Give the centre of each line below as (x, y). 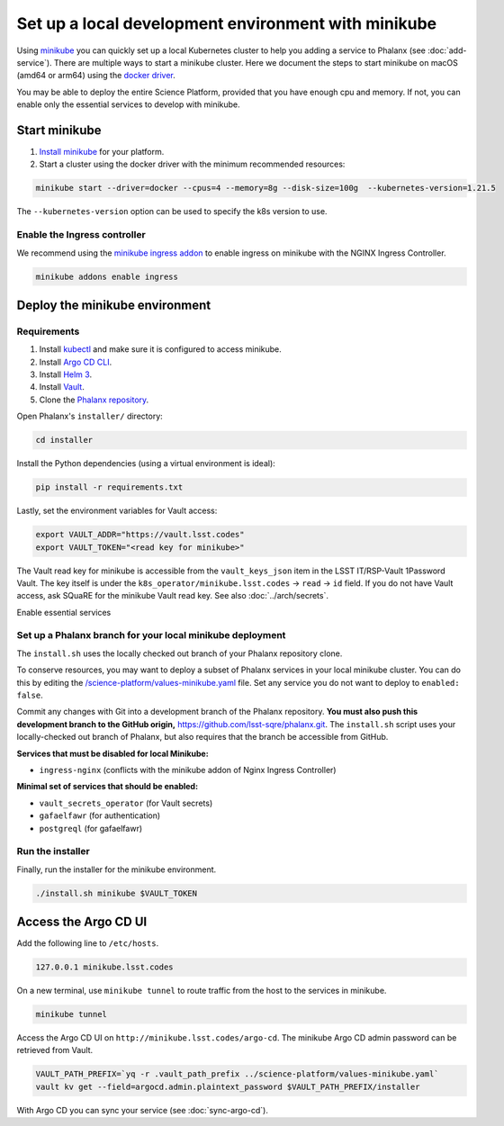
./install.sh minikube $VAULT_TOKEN (117, 893)
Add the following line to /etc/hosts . (88, 943)
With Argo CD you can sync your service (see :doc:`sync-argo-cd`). (143, 1110)
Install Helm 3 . (66, 374)
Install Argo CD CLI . (76, 362)
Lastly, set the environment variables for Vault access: (117, 511)
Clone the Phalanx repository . (94, 400)
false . (30, 695)
